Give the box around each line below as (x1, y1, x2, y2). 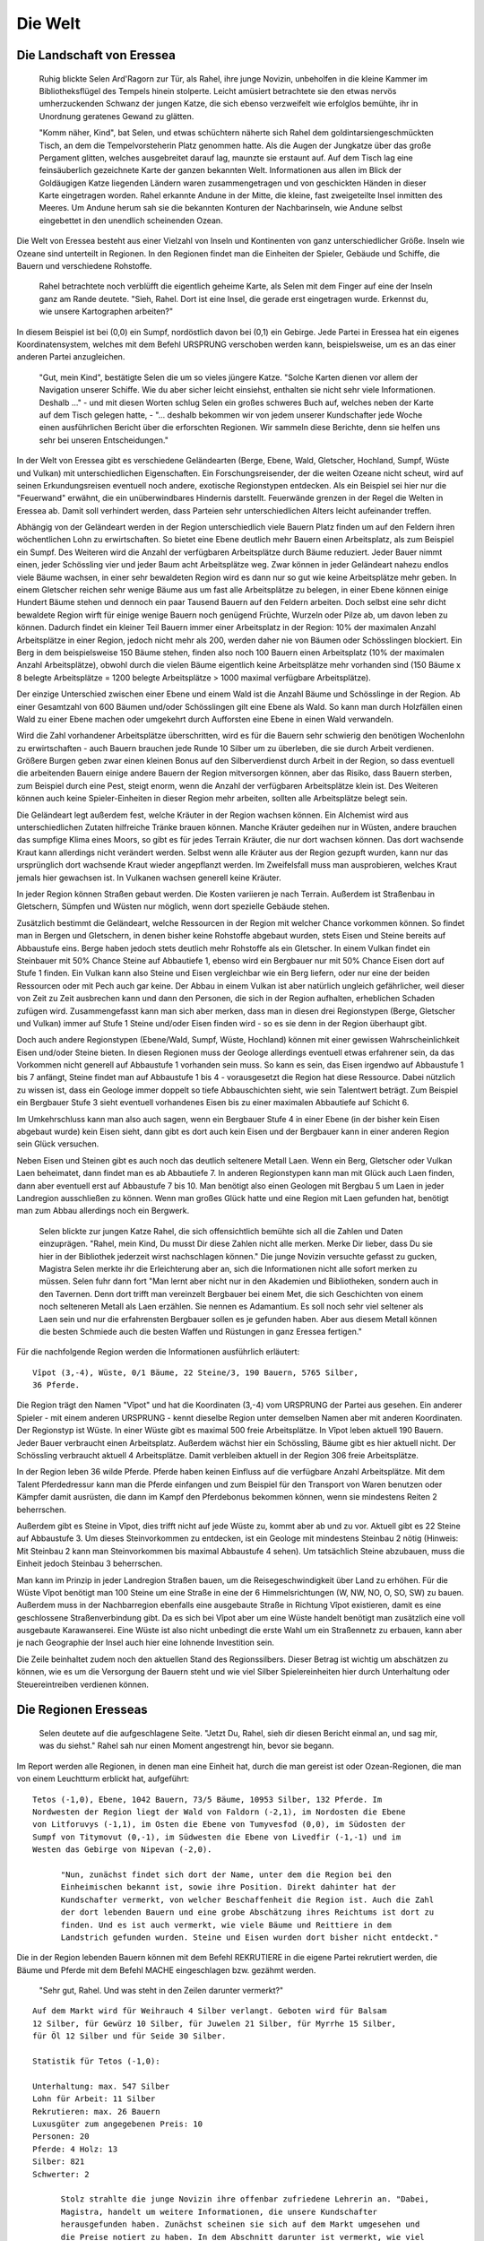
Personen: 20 (32, 2132, 90, 2141)
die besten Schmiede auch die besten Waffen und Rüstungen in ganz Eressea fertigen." (39, 1326, 362, 1337)
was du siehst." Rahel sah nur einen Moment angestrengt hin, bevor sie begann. (39, 1740, 334, 1752)
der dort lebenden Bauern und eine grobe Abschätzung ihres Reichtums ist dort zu (60, 1908, 435, 1917)
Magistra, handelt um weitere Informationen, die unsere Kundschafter (60, 2206, 378, 2217)
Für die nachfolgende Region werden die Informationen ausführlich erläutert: (16, 1346, 300, 1357)
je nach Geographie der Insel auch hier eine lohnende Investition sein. (16, 1637, 275, 1648)
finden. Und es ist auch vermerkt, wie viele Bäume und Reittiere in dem (60, 1919, 392, 1930)
